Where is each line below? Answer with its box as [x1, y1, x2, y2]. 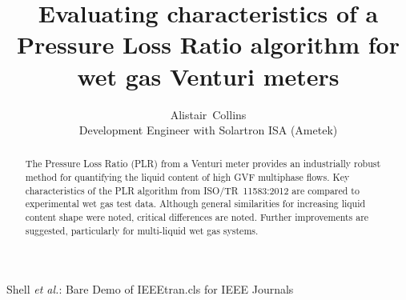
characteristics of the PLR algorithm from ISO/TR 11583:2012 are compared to [25, 183, 360, 197]
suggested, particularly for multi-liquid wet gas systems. [25, 223, 259, 237]
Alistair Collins [170, 106, 247, 122]
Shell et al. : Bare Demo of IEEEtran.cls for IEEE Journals [6, 281, 294, 298]
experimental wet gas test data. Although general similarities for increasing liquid [25, 197, 366, 210]
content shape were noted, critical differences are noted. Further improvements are [25, 210, 369, 224]
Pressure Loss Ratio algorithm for [17, 28, 400, 61]
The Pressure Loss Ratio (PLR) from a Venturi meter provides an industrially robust [25, 157, 381, 170]
